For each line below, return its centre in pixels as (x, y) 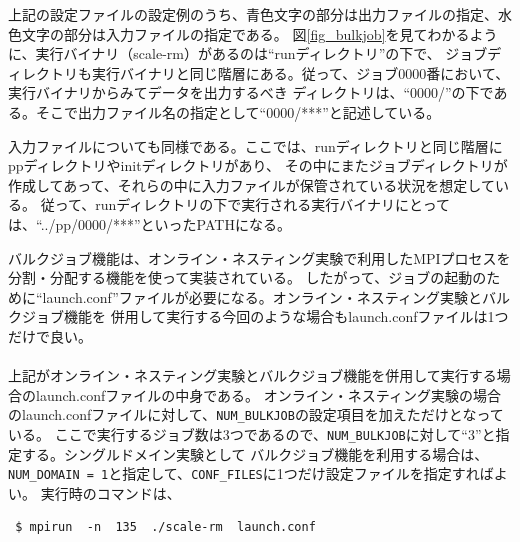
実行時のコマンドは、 (110, 492)
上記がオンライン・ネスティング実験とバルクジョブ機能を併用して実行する (252, 375)
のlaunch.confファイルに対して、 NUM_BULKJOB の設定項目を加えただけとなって (256, 414)
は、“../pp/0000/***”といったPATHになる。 (149, 223)
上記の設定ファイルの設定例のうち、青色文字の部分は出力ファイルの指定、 (253, 14)
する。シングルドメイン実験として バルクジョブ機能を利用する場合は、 (255, 453)
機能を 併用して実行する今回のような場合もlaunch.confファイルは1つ (286, 316)
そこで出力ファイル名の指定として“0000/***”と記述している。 (238, 111)
